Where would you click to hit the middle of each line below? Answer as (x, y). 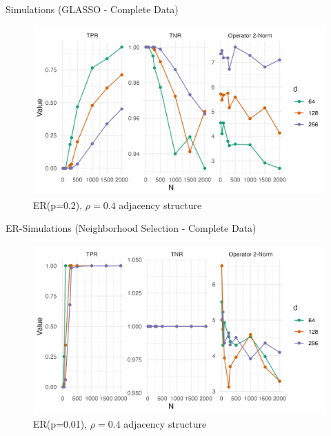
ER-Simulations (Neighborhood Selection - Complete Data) (131, 228)
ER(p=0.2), (58, 205)
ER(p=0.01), (60, 424)
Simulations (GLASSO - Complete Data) (92, 9)
